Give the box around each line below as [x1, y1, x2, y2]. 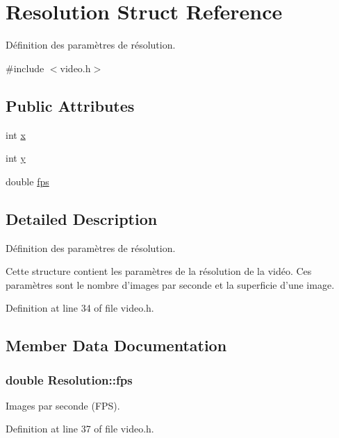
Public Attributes [6, 94, 135, 116]
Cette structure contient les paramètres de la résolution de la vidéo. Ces [6, 264, 312, 278]
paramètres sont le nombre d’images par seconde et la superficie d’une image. [6, 277, 335, 292]
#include [6, 60, 44, 75]
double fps [6, 174, 49, 188]
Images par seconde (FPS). [6, 398, 120, 412]
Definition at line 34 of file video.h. [6, 301, 154, 315]
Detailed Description [6, 208, 158, 229]
